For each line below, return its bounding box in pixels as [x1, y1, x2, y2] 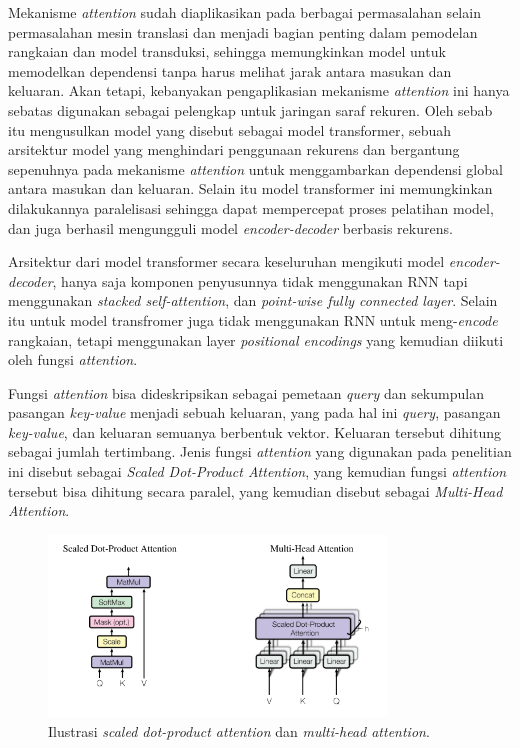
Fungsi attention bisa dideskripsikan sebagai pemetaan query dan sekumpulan [8, 382, 484, 403]
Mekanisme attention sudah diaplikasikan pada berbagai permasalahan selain [8, 2, 481, 22]
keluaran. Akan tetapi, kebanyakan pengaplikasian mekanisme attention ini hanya [8, 80, 510, 101]
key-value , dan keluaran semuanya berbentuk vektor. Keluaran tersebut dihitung [8, 421, 501, 442]
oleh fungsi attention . [8, 349, 138, 370]
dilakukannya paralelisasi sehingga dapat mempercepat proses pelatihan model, [8, 197, 494, 218]
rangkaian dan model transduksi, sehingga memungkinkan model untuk [8, 41, 446, 62]
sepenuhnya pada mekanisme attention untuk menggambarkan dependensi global [8, 158, 503, 179]
